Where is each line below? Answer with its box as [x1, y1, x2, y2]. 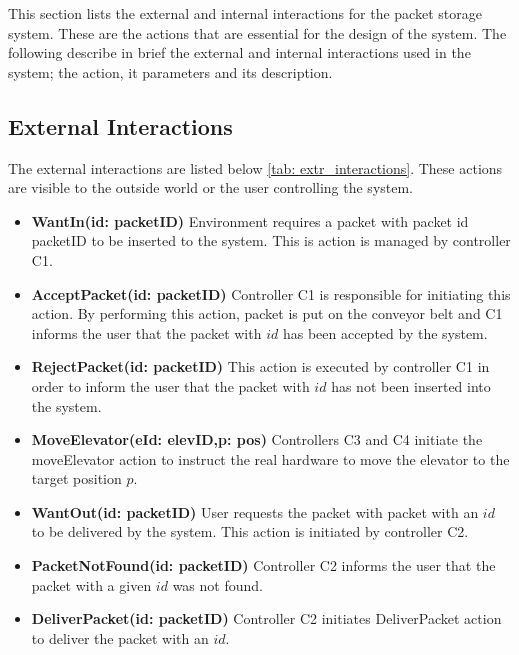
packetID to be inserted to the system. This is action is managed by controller [31, 230, 511, 251]
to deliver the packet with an [31, 627, 209, 648]
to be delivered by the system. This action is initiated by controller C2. [31, 521, 469, 542]
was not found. [172, 574, 263, 595]
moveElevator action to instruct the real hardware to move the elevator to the [31, 448, 510, 469]
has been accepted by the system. [282, 322, 488, 343]
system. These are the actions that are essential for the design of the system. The [8, 22, 507, 43]
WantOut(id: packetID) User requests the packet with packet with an [31, 501, 479, 522]
